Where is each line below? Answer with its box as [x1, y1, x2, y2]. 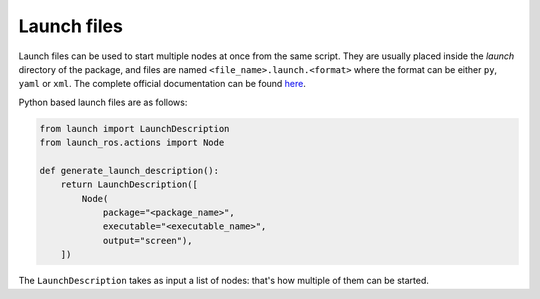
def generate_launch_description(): [39, 165, 220, 176]
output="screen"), [102, 235, 194, 246]
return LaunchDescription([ [60, 179, 199, 190]
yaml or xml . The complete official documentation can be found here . [18, 78, 307, 90]
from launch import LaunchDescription [39, 123, 230, 134]
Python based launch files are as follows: [18, 96, 188, 108]
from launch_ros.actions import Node [39, 137, 225, 149]
